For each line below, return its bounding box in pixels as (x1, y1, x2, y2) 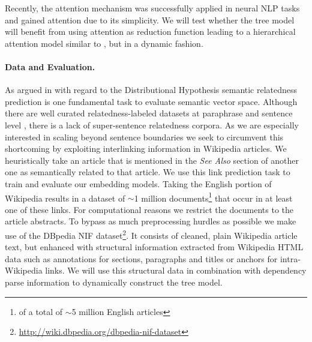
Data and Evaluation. (5, 60, 95, 73)
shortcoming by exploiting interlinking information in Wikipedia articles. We (5, 142, 287, 155)
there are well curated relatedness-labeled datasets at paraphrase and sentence (5, 107, 293, 119)
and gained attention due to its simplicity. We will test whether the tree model (5, 13, 295, 26)
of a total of (19, 305, 63, 317)
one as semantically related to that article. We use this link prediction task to (5, 166, 290, 178)
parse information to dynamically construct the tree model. (5, 275, 223, 288)
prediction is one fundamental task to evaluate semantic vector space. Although (5, 95, 298, 107)
